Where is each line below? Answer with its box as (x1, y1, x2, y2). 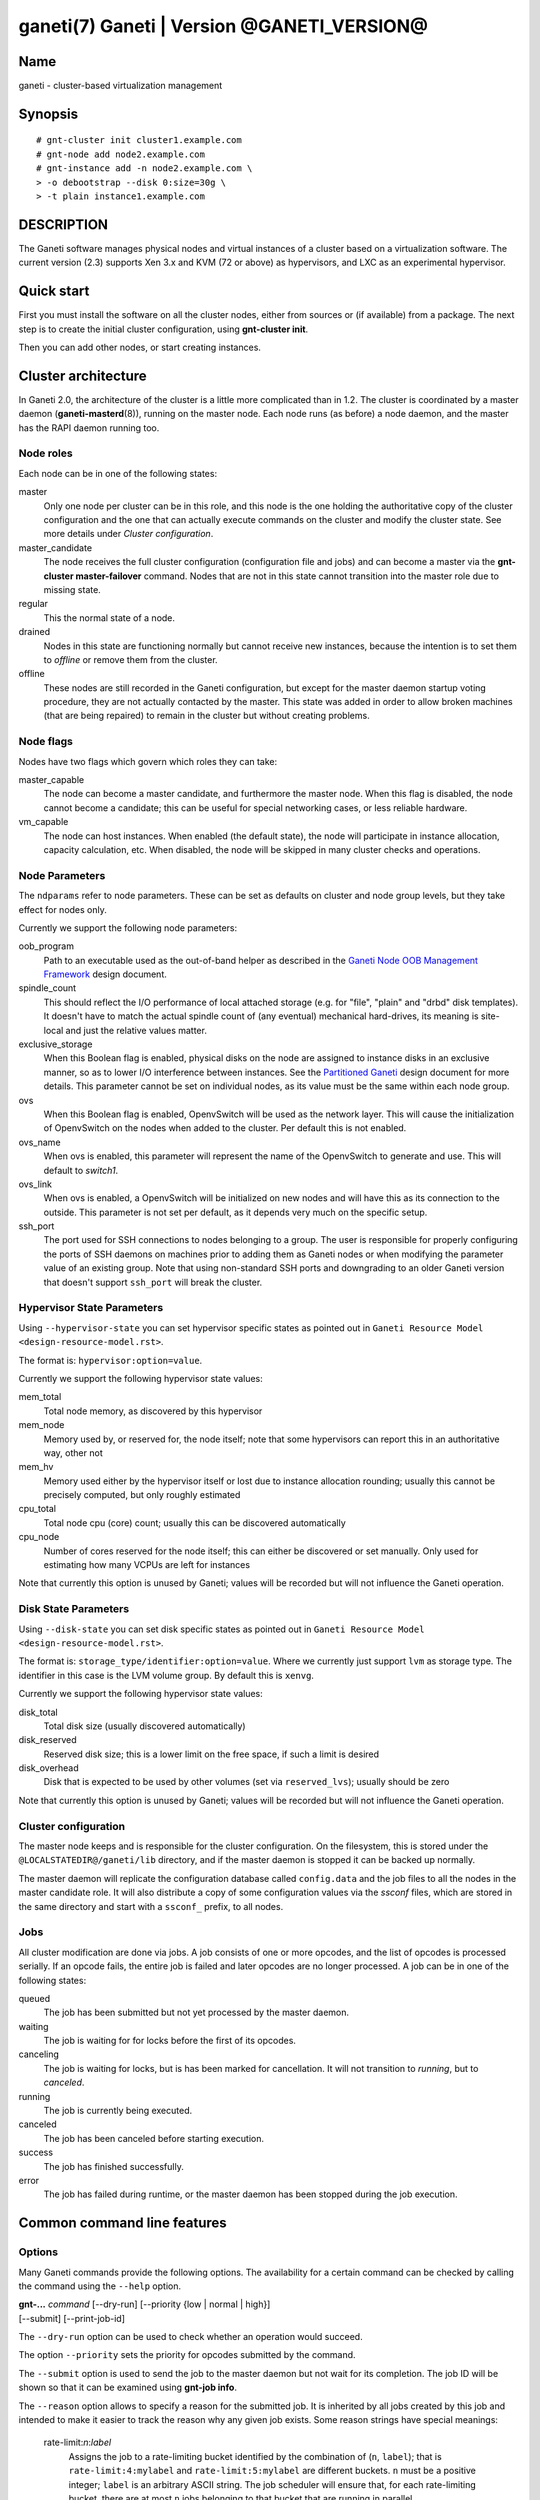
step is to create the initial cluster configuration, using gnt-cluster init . (18, 323, 309, 335)
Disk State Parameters (18, 1602, 130, 1616)
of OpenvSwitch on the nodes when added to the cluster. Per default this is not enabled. (43, 1122, 407, 1134)
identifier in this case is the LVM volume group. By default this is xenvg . (18, 1669, 315, 1681)
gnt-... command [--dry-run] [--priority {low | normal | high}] (18, 2298, 271, 2310)
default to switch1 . (43, 1164, 119, 1176)
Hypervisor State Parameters (18, 1301, 164, 1315)
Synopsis (18, 105, 79, 122)
